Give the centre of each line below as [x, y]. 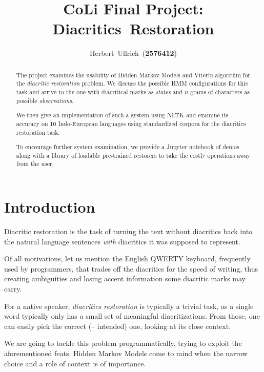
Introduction [50, 207]
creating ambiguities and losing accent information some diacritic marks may [125, 278]
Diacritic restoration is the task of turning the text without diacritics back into [128, 231]
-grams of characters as [219, 92]
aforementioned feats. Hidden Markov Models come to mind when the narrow [126, 353]
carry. [13, 288]
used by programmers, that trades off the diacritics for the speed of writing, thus [131, 268]
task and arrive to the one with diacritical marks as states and [99, 92]
